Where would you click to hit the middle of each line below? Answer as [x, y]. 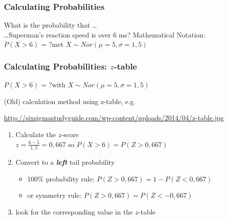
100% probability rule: [61, 178]
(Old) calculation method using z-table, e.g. [70, 101]
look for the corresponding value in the [74, 211]
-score [70, 134]
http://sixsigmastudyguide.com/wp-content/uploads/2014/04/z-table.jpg [114, 118]
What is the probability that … [50, 25]
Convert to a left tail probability [65, 162]
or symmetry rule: [54, 195]
